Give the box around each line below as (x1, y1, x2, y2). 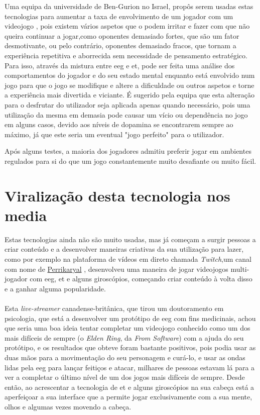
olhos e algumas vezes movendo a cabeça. (5, 401, 132, 411)
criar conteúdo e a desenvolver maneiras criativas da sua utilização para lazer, (5, 244, 244, 254)
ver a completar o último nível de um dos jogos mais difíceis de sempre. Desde (5, 372, 245, 382)
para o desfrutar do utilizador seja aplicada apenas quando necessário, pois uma (5, 99, 250, 110)
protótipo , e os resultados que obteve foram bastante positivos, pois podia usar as (5, 342, 256, 353)
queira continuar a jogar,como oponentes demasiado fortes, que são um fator (5, 30, 239, 41)
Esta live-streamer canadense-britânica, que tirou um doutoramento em (5, 302, 224, 313)
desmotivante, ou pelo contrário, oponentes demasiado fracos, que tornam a (5, 40, 236, 51)
